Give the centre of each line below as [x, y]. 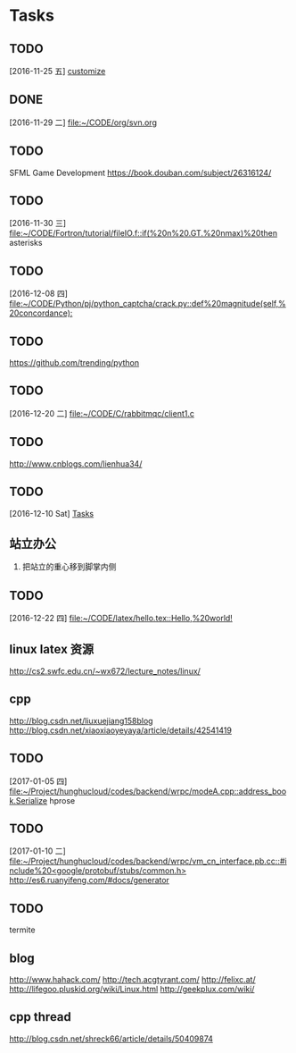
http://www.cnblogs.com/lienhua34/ [76, 463]
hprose [62, 800]
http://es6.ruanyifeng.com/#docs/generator [89, 880]
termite [22, 930]
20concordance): [41, 313]
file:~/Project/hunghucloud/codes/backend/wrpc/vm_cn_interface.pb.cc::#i [148, 861]
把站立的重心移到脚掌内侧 [69, 567]
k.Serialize [28, 800]
